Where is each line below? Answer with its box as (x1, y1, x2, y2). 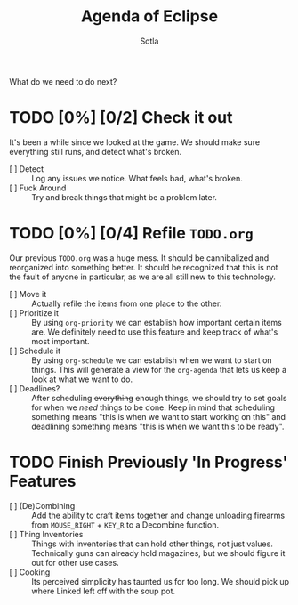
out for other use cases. (31, 557, 119, 568)
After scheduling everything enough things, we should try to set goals (31, 392, 287, 403)
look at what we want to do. (31, 374, 133, 384)
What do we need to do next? (9, 76, 117, 86)
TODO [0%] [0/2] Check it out (9, 108, 233, 128)
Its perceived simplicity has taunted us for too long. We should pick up (31, 576, 290, 586)
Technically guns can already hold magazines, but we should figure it (31, 547, 286, 558)
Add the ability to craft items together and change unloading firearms (31, 510, 286, 520)
